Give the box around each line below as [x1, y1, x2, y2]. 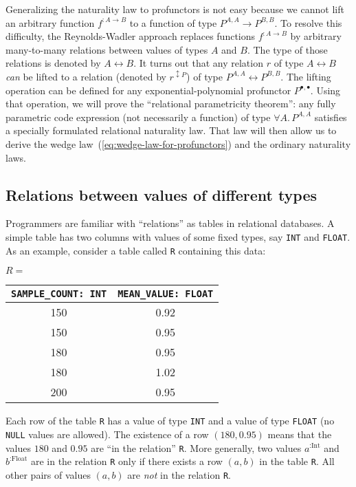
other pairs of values [5, 467, 91, 481]
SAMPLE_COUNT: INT [11, 288, 107, 300]
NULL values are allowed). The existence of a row [5, 426, 209, 441]
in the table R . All [259, 454, 335, 468]
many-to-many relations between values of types [5, 42, 208, 56]
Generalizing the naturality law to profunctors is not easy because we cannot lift [5, 2, 344, 16]
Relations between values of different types [5, 184, 318, 205]
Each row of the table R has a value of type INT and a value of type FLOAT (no [5, 413, 335, 428]
